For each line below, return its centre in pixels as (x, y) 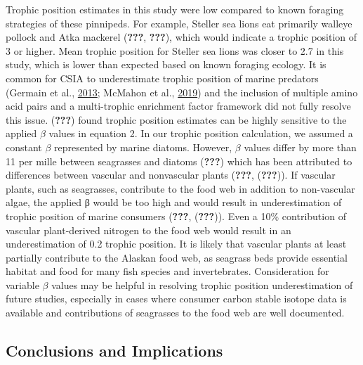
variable (22, 284)
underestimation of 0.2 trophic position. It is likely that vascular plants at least (176, 244)
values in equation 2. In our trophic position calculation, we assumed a (201, 133)
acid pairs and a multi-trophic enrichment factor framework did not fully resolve (178, 106)
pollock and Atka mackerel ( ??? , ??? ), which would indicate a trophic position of (181, 37)
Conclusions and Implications (114, 351)
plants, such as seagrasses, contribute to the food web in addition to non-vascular (180, 188)
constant (24, 147)
